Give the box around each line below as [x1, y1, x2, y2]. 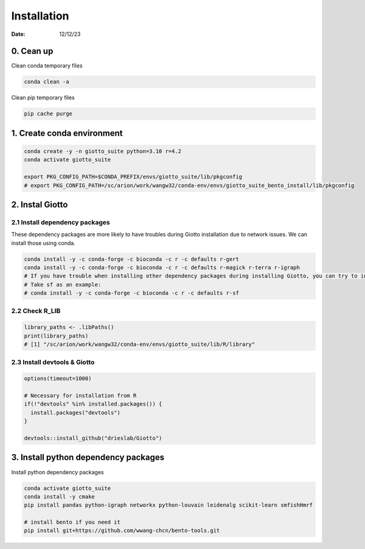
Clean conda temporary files [11, 62, 83, 69]
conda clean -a [24, 78, 69, 85]
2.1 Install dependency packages [11, 218, 110, 226]
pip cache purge [24, 110, 73, 117]
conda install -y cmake [24, 493, 96, 500]
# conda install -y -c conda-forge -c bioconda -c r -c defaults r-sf [24, 289, 240, 297]
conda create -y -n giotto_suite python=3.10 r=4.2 [24, 148, 182, 154]
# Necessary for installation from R [24, 392, 137, 399]
